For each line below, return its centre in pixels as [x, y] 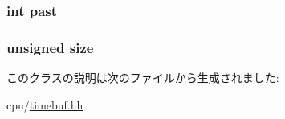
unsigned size [50, 47]
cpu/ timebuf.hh [45, 104]
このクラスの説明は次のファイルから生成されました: [143, 78]
